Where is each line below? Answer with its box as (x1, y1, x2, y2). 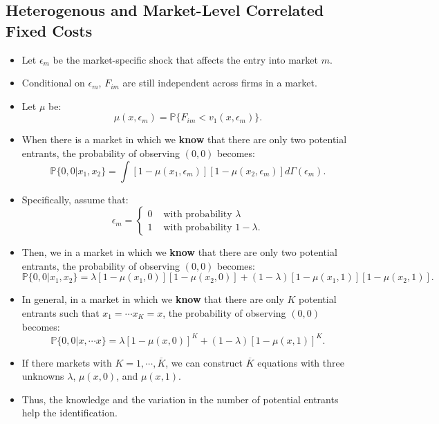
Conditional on (21, 75, 85, 90)
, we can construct (165, 355, 243, 369)
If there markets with (21, 355, 112, 369)
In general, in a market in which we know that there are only (21, 292, 284, 306)
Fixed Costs (6, 19, 93, 41)
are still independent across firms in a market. (122, 75, 317, 90)
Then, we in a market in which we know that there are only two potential (21, 245, 337, 259)
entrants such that (21, 305, 100, 320)
